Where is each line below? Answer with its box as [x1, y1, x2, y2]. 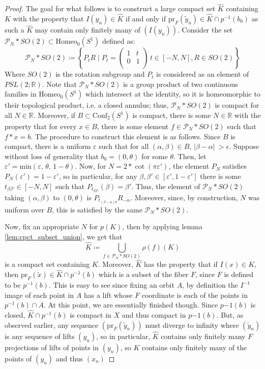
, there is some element [97, 121, 169, 132]
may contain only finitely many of [35, 24, 140, 35]
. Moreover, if [33, 110, 75, 120]
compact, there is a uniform [5, 141, 91, 151]
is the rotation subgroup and [55, 69, 145, 79]
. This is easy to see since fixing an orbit [49, 280, 174, 290]
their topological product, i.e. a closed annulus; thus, [5, 100, 169, 110]
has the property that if [144, 259, 218, 269]
